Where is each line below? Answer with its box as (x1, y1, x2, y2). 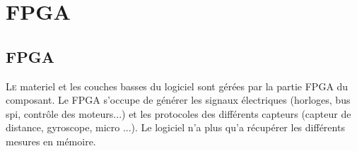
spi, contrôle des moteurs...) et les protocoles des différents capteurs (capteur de (6, 106, 351, 121)
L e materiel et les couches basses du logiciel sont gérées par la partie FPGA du (6, 78, 349, 93)
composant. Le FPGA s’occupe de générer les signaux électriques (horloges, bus (6, 92, 351, 107)
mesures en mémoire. (6, 133, 96, 148)
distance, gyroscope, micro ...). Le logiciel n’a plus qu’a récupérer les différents (6, 120, 345, 135)
